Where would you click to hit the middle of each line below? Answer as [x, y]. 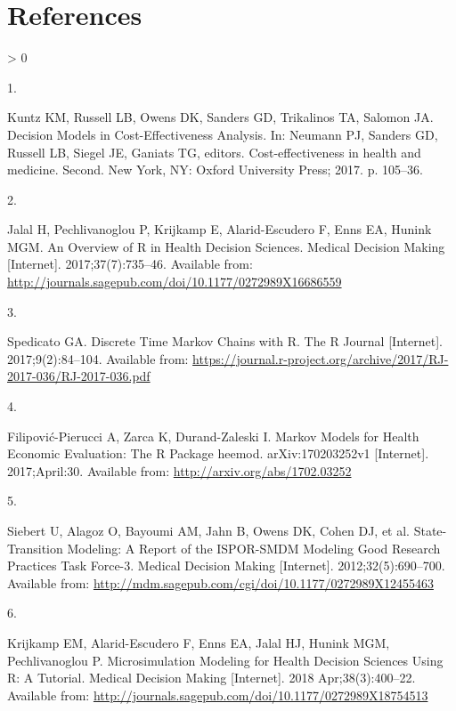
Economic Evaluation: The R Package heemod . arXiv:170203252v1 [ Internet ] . [218, 453]
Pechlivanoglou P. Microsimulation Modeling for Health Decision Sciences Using [225, 660]
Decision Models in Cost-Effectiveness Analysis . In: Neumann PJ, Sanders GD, [223, 134]
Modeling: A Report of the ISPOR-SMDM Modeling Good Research [254, 548]
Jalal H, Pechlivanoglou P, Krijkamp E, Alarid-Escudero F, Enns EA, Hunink [220, 229]
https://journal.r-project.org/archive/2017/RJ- [321, 358]
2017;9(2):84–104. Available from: [98, 358]
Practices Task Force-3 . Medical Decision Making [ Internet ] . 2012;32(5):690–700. [226, 566]
